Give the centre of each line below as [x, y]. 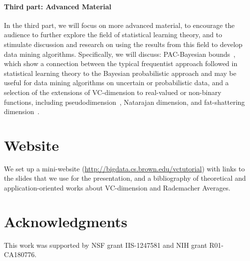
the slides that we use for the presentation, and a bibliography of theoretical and [125, 178]
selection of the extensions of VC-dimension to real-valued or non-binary [113, 92]
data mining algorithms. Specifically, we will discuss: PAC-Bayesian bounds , [120, 54]
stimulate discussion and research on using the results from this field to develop [123, 44]
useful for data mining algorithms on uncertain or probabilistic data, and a [116, 83]
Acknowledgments [66, 221]
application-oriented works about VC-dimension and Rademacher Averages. [117, 188]
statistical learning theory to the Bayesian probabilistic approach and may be [120, 73]
